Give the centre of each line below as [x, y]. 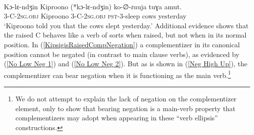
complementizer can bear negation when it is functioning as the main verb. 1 [117, 74]
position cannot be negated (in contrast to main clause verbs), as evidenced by [122, 54]
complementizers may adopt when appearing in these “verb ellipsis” [116, 118]
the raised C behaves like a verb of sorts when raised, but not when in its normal [125, 35]
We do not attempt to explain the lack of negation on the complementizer [126, 98]
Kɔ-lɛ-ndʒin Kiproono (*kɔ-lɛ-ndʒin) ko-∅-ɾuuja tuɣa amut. [93, 6]
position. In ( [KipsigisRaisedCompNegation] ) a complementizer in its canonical [122, 44]
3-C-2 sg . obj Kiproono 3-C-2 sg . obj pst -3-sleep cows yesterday [95, 16]
